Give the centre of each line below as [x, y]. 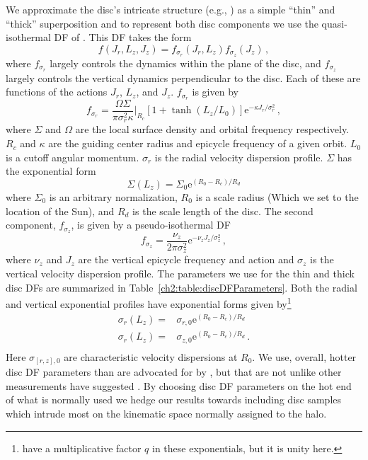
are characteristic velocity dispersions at [151, 356]
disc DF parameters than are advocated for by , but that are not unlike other [174, 372]
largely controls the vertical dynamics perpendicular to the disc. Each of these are [183, 77]
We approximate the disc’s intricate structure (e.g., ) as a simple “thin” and [171, 9]
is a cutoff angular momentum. [73, 157]
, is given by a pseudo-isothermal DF [151, 225]
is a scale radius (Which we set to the [277, 196]
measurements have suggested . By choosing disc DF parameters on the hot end [179, 385]
